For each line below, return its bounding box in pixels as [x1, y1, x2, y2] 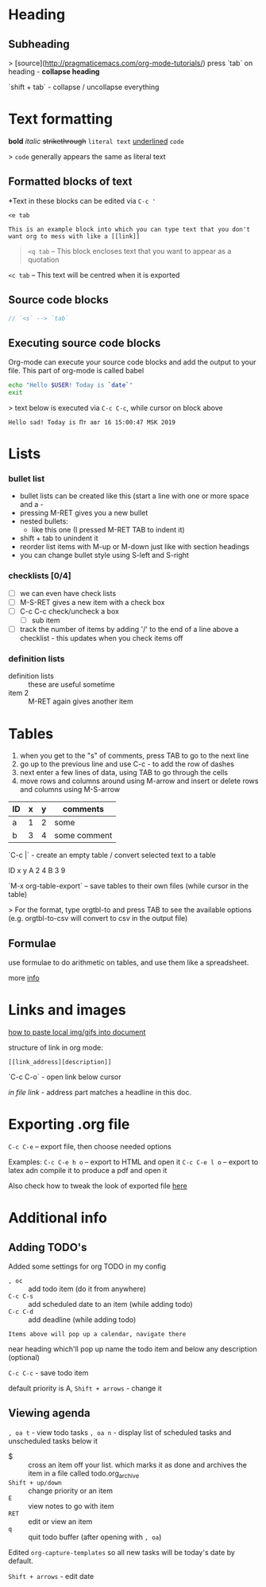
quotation [27, 255, 60, 264]
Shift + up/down [8, 1479, 62, 1487]
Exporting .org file [8, 1116, 130, 1133]
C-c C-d [8, 1308, 34, 1316]
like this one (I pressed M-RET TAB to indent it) [31, 525, 185, 535]
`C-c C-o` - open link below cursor [8, 1072, 121, 1082]
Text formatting [8, 110, 114, 128]
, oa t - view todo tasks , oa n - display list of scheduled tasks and [8, 1427, 232, 1437]
